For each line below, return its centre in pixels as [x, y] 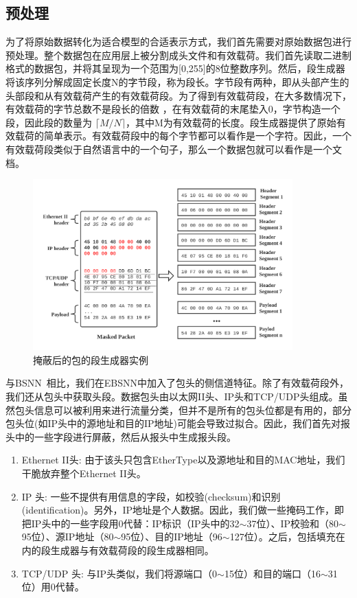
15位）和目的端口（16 [272, 573]
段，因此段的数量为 [49, 122]
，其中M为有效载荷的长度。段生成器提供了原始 [231, 122]
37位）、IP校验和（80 [292, 523]
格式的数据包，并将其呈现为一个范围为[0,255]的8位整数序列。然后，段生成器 [175, 68]
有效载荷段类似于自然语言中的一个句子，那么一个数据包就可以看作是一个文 [174, 149]
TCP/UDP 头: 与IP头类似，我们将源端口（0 [119, 573]
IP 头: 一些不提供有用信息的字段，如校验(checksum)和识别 [151, 496]
